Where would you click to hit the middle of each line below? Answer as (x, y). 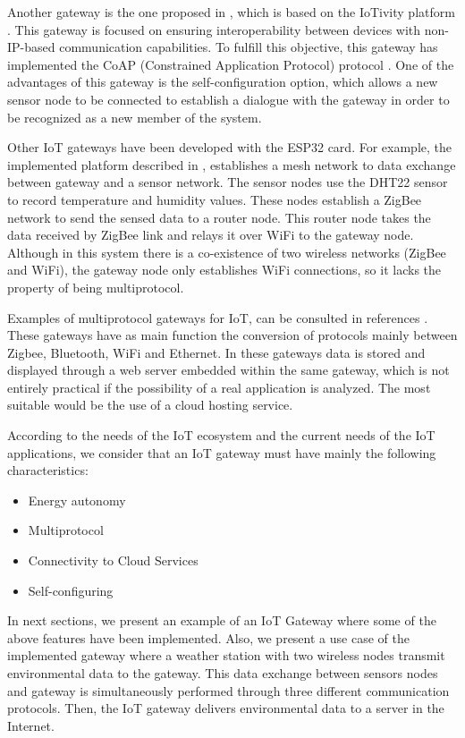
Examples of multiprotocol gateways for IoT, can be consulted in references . (218, 317)
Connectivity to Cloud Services (113, 560)
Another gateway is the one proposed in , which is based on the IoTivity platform (231, 12)
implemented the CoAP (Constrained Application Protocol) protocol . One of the (231, 64)
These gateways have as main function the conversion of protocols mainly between (232, 335)
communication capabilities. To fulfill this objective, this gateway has (249, 47)
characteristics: (48, 470)
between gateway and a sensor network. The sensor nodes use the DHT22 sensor (228, 182)
